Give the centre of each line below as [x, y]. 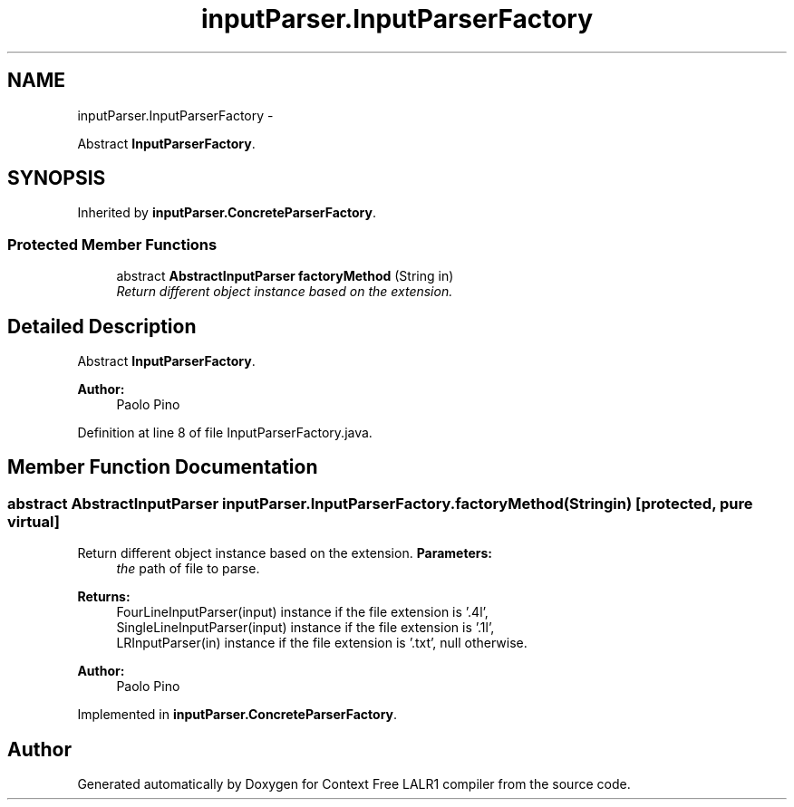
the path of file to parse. [188, 569]
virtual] [34, 521]
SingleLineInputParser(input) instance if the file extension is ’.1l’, [305, 628]
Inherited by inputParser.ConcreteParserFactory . [227, 213]
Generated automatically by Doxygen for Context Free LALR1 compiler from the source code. [354, 784]
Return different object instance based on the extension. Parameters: [285, 553]
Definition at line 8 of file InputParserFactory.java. [225, 433]
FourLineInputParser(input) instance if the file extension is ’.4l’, [302, 612]
